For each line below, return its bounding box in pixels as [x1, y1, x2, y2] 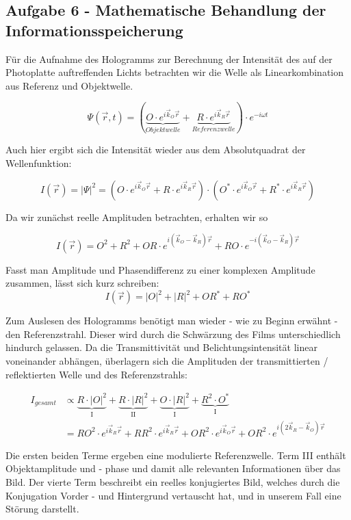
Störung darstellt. [5, 502, 79, 516]
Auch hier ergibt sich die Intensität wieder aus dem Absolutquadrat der [5, 142, 306, 157]
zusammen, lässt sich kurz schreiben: [5, 276, 159, 290]
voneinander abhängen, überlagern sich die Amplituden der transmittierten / [5, 354, 328, 368]
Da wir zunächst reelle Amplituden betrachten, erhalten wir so [5, 209, 268, 224]
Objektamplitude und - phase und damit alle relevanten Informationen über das [5, 461, 341, 476]
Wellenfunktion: [5, 155, 72, 170]
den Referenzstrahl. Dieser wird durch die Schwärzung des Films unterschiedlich [5, 326, 341, 341]
